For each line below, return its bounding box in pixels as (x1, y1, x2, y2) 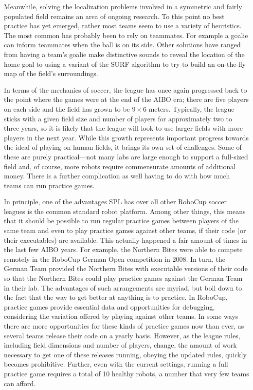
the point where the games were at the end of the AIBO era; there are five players (4, 94, 249, 104)
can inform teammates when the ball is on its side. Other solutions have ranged (4, 39, 241, 50)
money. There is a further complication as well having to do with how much (4, 171, 230, 181)
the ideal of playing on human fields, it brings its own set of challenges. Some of (4, 142, 242, 152)
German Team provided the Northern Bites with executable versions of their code (4, 263, 248, 273)
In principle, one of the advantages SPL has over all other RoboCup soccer (4, 196, 227, 207)
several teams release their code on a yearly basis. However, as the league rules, (4, 330, 240, 340)
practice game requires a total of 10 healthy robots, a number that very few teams (4, 368, 249, 378)
